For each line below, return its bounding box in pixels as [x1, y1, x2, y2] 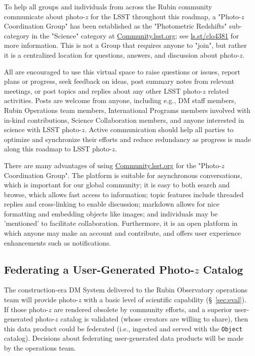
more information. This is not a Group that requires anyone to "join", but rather [4, 40, 247, 50]
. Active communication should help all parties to [84, 124, 234, 135]
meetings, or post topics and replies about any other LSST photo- [4, 85, 203, 96]
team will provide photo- [4, 294, 78, 305]
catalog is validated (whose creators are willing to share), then [60, 314, 248, 324]
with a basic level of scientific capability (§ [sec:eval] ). [84, 294, 247, 305]
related [208, 85, 229, 96]
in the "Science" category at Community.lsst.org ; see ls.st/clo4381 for [32, 30, 239, 40]
